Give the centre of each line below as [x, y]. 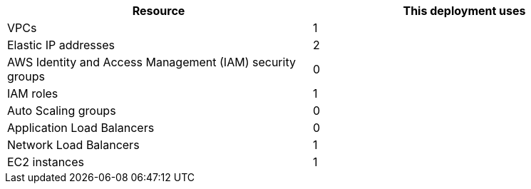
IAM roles [33, 93]
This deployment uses [464, 11]
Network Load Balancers [73, 145]
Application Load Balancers [81, 128]
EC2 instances [46, 162]
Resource [159, 11]
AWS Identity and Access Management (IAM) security [151, 62]
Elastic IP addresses [61, 45]
